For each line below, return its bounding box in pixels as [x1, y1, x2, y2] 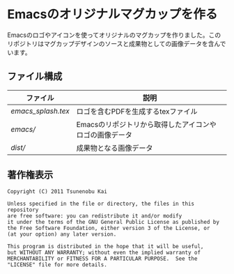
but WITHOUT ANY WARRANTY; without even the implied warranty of [7, 249, 201, 256]
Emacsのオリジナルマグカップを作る [7, 6, 218, 22]
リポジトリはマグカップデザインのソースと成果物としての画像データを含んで [7, 39, 226, 47]
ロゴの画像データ [76, 130, 132, 139]
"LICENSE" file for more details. [7, 261, 108, 268]
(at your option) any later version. [7, 231, 117, 238]
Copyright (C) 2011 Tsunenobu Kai [7, 188, 108, 195]
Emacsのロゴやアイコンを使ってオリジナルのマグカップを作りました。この [7, 31, 221, 39]
